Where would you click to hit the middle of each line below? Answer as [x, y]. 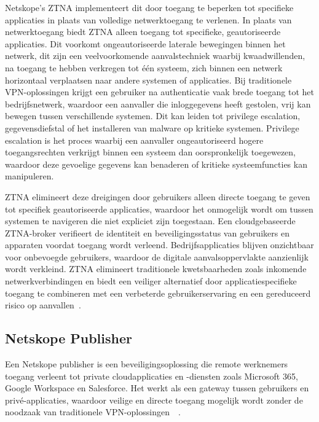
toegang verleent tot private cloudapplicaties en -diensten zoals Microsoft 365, [152, 376]
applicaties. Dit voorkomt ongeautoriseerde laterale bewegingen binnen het [145, 43]
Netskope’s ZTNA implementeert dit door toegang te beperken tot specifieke [149, 7]
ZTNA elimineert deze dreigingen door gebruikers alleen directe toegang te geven [158, 196]
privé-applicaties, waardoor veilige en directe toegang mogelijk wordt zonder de [154, 400]
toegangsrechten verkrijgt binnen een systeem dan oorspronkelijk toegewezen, [150, 152]
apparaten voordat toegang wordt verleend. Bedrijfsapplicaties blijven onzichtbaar [159, 245]
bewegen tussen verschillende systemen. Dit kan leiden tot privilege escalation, [153, 116]
